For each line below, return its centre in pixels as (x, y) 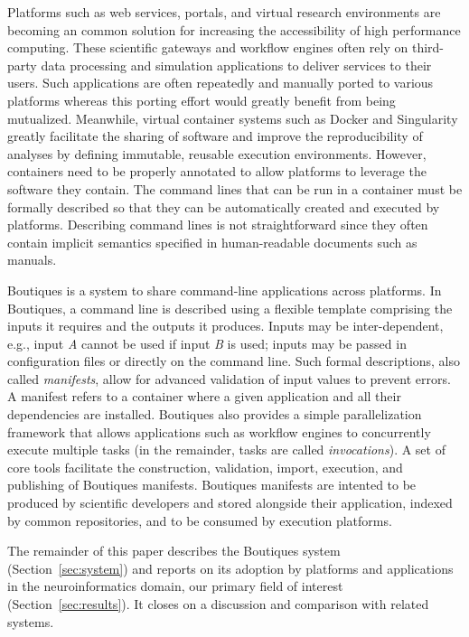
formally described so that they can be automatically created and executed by (224, 206)
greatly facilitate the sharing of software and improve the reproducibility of (215, 136)
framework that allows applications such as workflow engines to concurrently (219, 431)
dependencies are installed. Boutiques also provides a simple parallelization (215, 414)
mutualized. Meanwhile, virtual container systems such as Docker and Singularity (233, 118)
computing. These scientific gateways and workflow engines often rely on (208, 47)
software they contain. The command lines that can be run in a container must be (235, 188)
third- (428, 47)
